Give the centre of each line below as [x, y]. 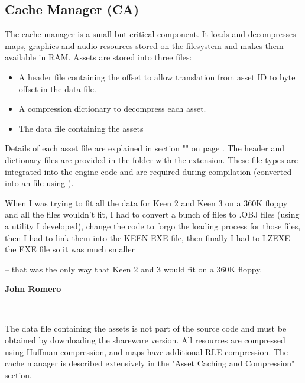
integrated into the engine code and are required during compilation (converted [148, 171]
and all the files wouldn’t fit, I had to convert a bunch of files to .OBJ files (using [152, 214]
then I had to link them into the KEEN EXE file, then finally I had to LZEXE [147, 237]
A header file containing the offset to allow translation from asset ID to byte [157, 77]
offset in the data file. [57, 88]
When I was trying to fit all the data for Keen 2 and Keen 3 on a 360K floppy [146, 202]
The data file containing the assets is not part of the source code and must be [146, 328]
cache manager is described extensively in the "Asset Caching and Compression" [150, 363]
